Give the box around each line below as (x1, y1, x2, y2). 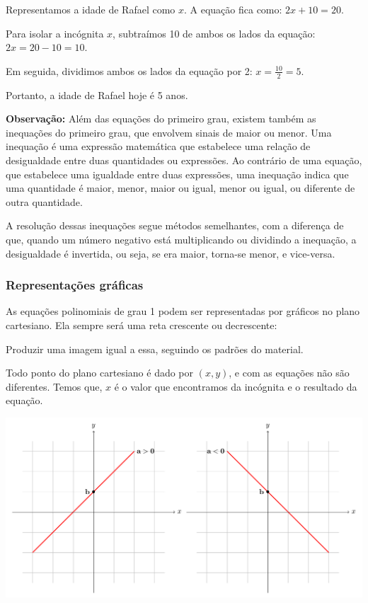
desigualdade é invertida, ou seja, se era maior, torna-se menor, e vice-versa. (6, 246, 335, 260)
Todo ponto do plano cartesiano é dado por (6, 365, 194, 380)
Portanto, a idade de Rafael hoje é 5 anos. (6, 87, 188, 102)
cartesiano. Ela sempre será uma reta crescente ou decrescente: (6, 317, 277, 332)
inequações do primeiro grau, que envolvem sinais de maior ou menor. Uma (6, 125, 332, 139)
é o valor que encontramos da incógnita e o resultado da (114, 379, 357, 394)
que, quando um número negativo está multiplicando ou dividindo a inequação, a (6, 231, 357, 246)
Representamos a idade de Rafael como (6, 2, 176, 16)
